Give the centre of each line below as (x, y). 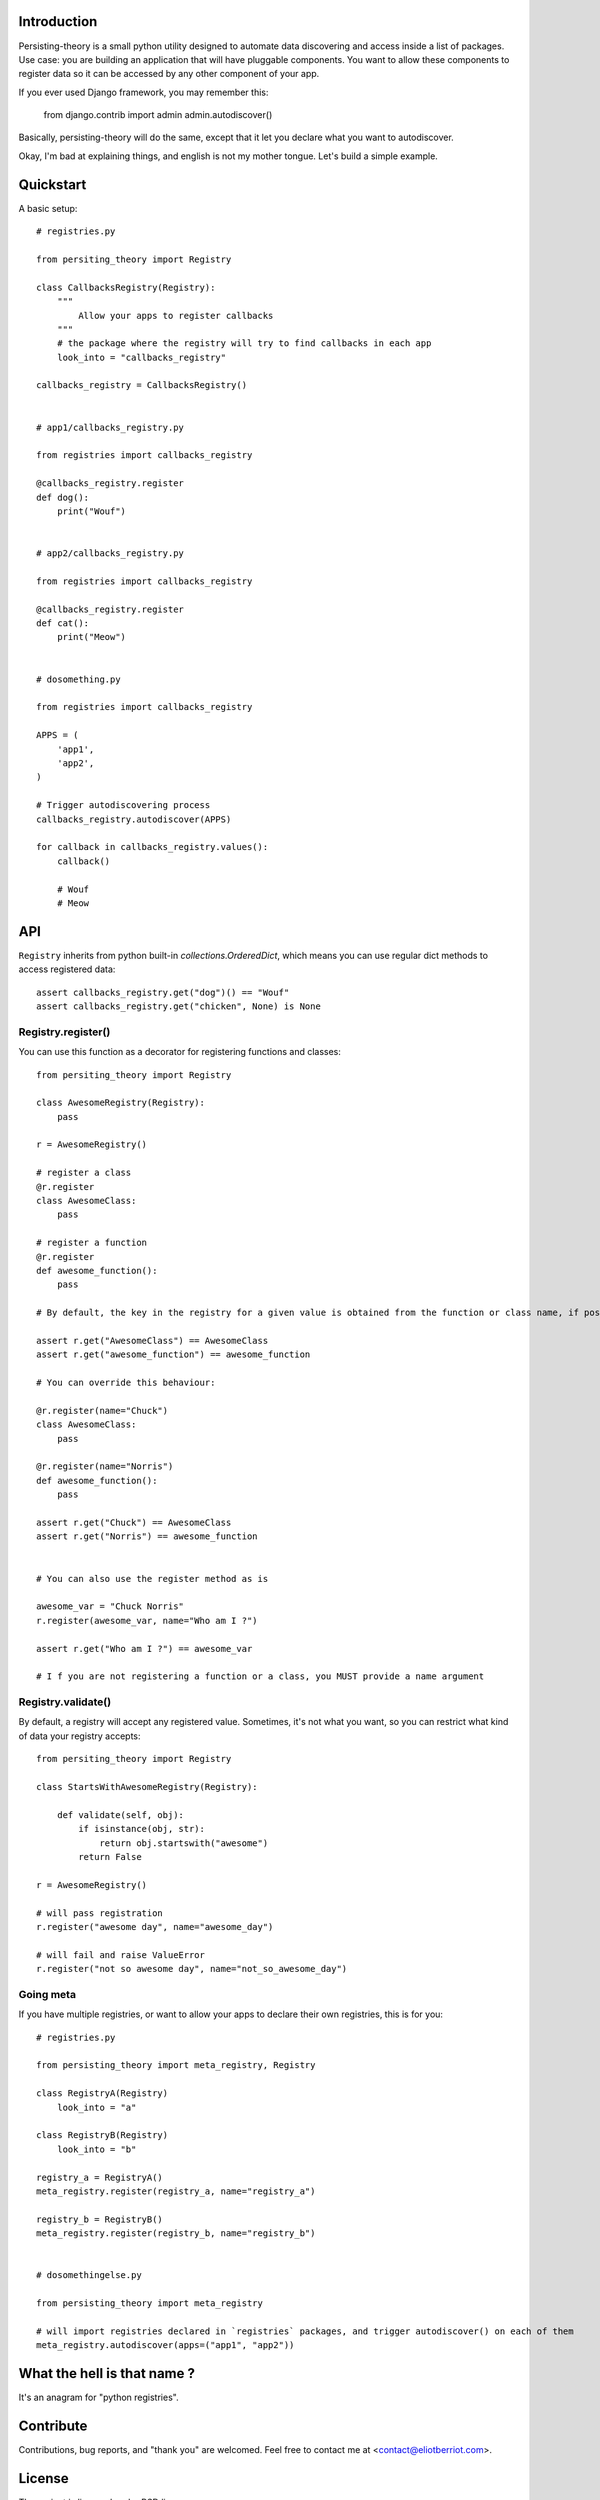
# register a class (84, 1173)
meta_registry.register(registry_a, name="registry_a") (176, 2191)
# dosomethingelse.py (89, 2275)
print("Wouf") (91, 511)
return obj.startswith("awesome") (184, 1843)
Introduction (58, 21)
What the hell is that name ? (106, 2373)
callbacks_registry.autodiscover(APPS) (134, 819)
